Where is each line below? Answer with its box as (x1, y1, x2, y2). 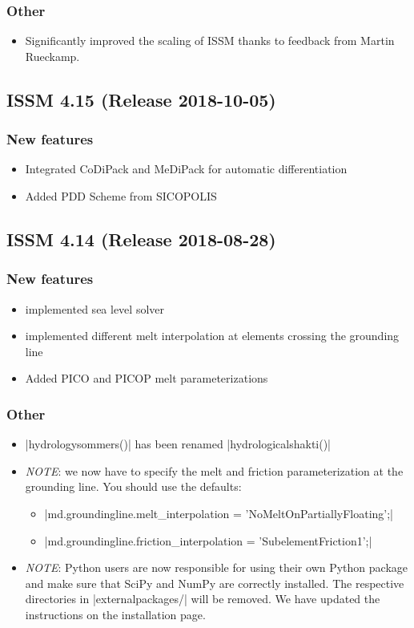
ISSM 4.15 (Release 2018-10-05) (6, 87, 276, 111)
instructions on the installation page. (25, 606, 206, 622)
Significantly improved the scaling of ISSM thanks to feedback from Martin (25, 32, 395, 49)
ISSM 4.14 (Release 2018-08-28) (6, 226, 276, 251)
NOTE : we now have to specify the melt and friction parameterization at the (25, 462, 404, 479)
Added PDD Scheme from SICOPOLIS (25, 188, 217, 204)
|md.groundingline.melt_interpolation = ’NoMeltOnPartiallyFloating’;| (44, 504, 394, 521)
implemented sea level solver (25, 300, 165, 317)
